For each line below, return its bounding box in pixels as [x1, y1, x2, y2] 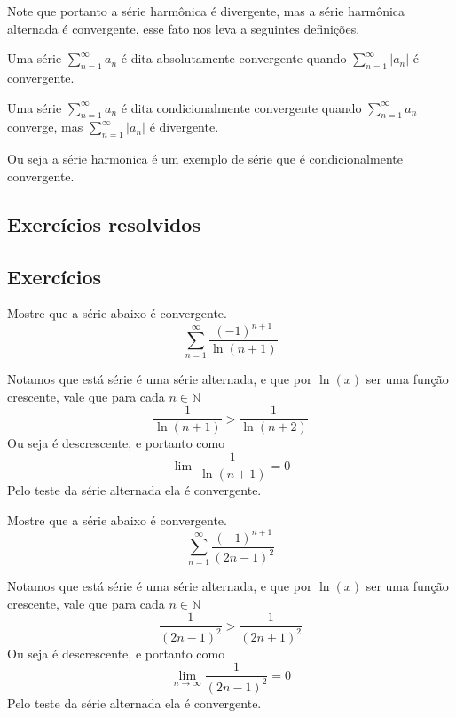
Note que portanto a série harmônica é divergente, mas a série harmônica [7, 2, 405, 20]
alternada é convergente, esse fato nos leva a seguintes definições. [7, 19, 360, 37]
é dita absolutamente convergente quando [121, 49, 347, 68]
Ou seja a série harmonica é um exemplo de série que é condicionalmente [7, 149, 403, 168]
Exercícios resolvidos [7, 210, 200, 237]
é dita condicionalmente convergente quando [121, 98, 362, 116]
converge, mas [7, 117, 83, 136]
